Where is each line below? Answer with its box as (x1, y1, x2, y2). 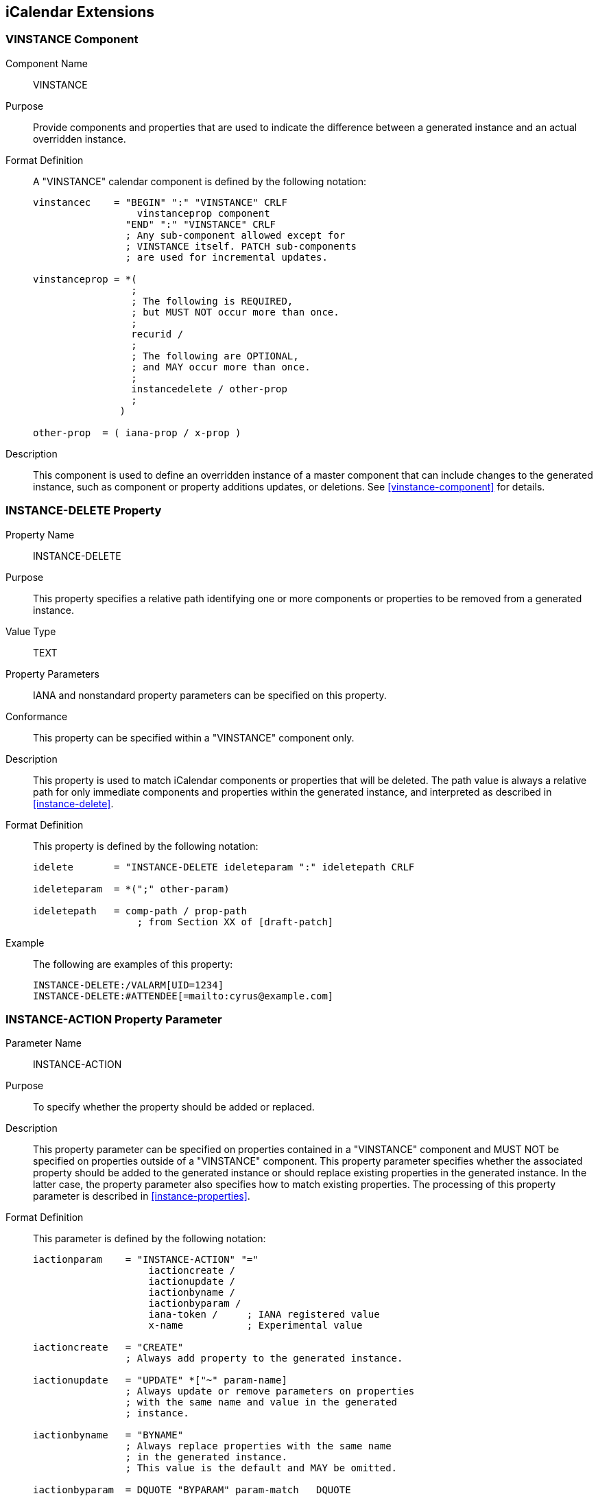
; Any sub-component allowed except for (125, 229, 346, 241)
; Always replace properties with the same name (125, 1440, 392, 1452)
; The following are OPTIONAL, (131, 350, 299, 361)
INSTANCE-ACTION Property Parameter (5, 1012, 222, 1026)
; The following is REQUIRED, (131, 295, 294, 307)
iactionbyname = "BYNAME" (33, 1429, 184, 1441)
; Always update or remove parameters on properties (125, 1386, 415, 1397)
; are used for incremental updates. (125, 251, 328, 263)
